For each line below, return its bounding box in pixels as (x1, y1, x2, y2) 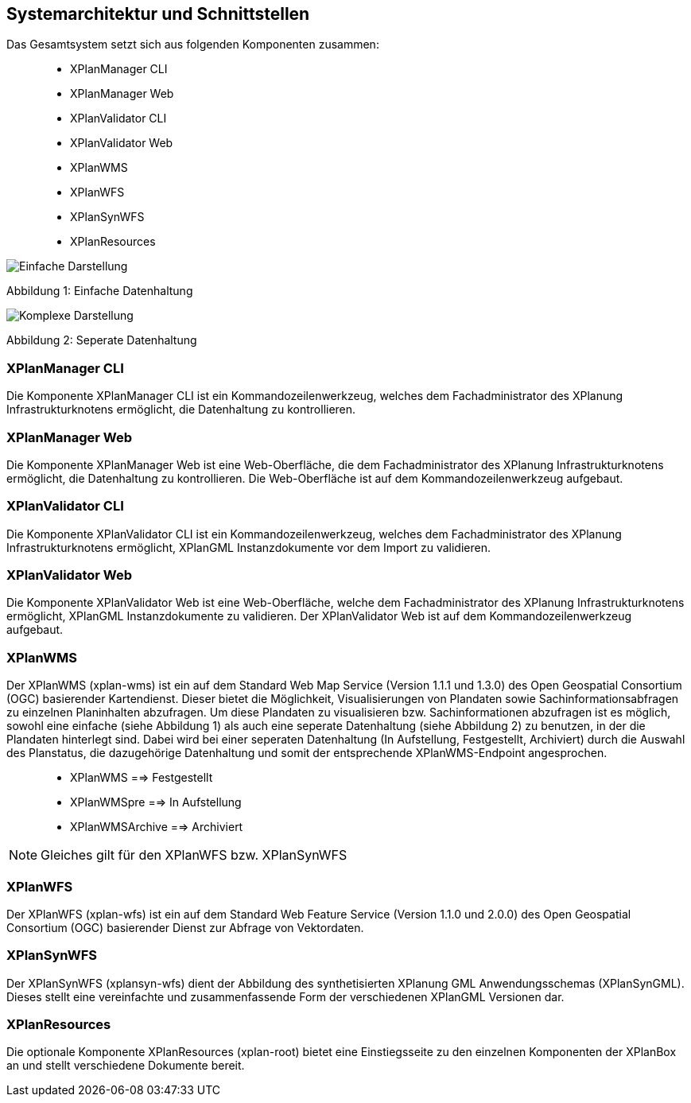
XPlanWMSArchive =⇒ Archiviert (70, 820, 243, 834)
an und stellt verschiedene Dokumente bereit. (6, 1058, 245, 1073)
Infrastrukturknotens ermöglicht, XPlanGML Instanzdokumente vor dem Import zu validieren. (6, 540, 491, 554)
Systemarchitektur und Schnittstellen (6, 4, 310, 24)
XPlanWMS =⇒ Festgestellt (70, 771, 213, 785)
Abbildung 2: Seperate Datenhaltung (6, 333, 197, 348)
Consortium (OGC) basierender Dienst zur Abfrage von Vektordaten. (6, 920, 364, 934)
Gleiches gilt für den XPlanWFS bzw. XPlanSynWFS (41, 847, 347, 864)
